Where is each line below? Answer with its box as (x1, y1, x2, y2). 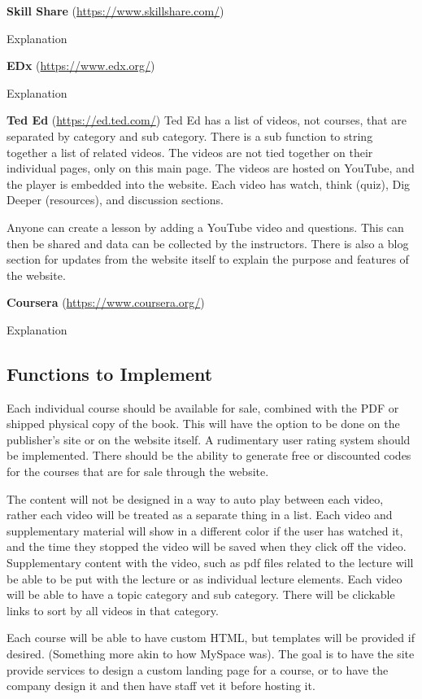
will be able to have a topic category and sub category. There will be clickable (7, 586, 395, 603)
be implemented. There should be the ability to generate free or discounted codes (7, 447, 411, 464)
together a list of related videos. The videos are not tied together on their (7, 143, 373, 160)
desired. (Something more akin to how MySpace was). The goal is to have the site (7, 645, 415, 662)
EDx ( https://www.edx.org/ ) (7, 57, 155, 74)
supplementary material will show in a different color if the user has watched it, (7, 522, 403, 539)
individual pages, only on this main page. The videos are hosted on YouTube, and (7, 159, 415, 177)
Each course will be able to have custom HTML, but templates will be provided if (7, 629, 415, 646)
